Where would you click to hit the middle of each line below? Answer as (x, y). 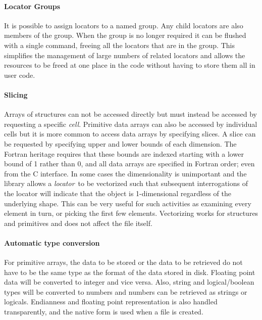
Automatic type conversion (52, 242)
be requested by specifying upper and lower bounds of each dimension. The (120, 143)
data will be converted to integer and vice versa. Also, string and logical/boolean (129, 282)
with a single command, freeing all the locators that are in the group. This (119, 45)
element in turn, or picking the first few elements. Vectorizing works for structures (131, 213)
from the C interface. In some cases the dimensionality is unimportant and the (125, 173)
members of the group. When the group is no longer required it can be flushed (125, 35)
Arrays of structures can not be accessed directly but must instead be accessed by (130, 114)
